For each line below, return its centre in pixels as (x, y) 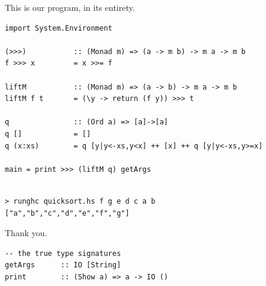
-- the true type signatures (63, 253)
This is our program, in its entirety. (70, 7)
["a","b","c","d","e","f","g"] (67, 213)
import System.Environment (59, 28)
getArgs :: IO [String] (63, 265)
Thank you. (26, 233)
